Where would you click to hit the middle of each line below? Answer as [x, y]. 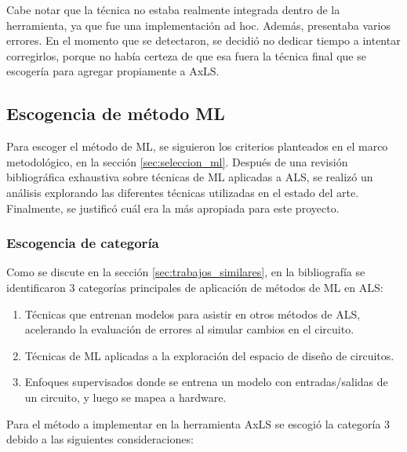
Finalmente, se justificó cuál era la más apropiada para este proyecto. [173, 208]
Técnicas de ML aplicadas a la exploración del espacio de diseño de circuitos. [209, 355]
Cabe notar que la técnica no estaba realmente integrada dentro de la [173, 9]
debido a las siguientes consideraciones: [100, 439]
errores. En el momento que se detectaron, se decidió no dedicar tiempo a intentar [203, 40]
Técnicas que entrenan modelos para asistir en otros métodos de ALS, [193, 313]
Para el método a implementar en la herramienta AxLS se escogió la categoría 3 [198, 423]
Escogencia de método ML [116, 113]
